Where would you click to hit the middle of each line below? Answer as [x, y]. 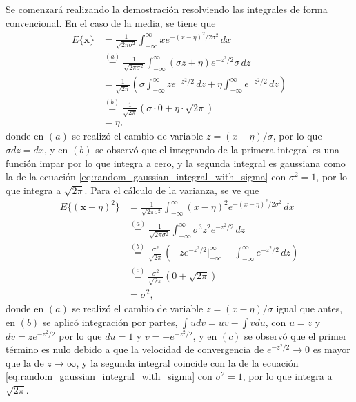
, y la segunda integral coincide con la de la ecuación [187, 362]
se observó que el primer [296, 335]
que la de [25, 362]
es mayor [332, 349]
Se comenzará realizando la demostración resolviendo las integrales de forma [167, 9]
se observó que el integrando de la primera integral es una [218, 150]
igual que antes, [309, 308]
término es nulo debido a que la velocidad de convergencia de [135, 349]
